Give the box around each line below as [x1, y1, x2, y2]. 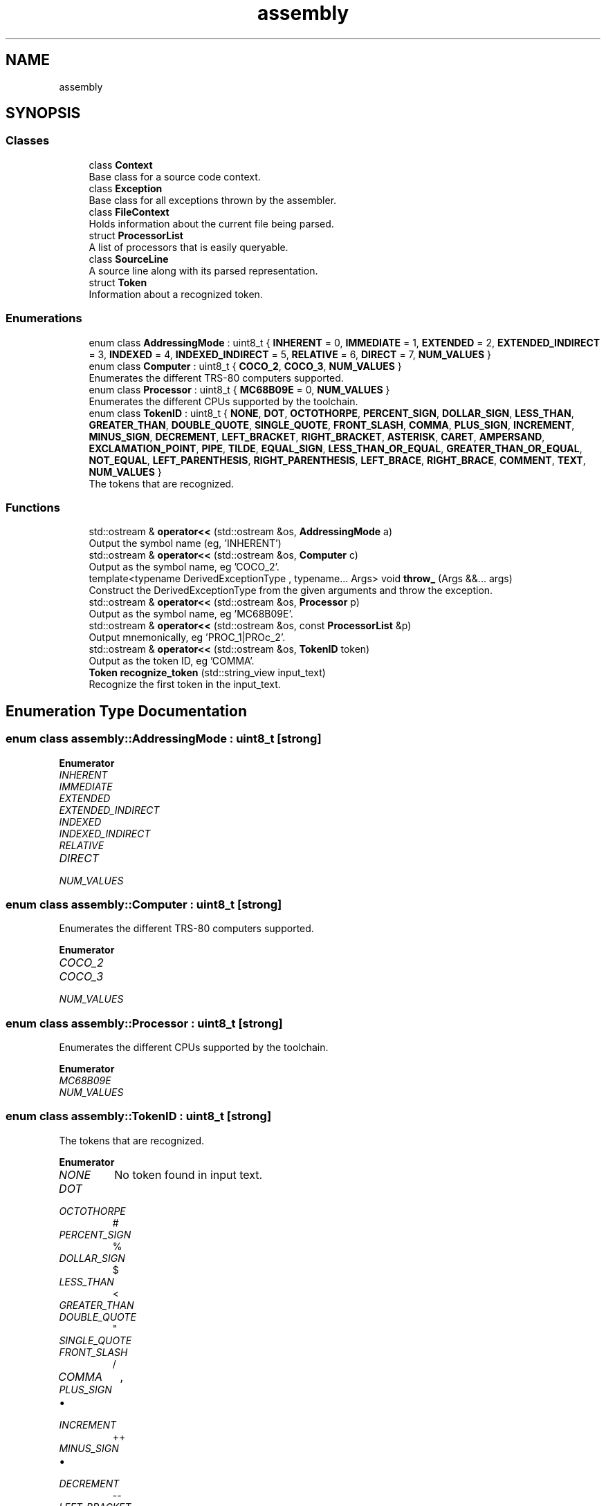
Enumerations [6, 311, 82, 326]
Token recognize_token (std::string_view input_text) [89, 667, 326, 679]
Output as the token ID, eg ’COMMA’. [89, 655, 255, 667]
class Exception [89, 182, 163, 194]
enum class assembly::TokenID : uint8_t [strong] [6, 1109, 272, 1124]
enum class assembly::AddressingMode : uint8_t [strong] [6, 732, 322, 746]
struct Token [89, 276, 147, 288]
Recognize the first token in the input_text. [89, 678, 281, 691]
